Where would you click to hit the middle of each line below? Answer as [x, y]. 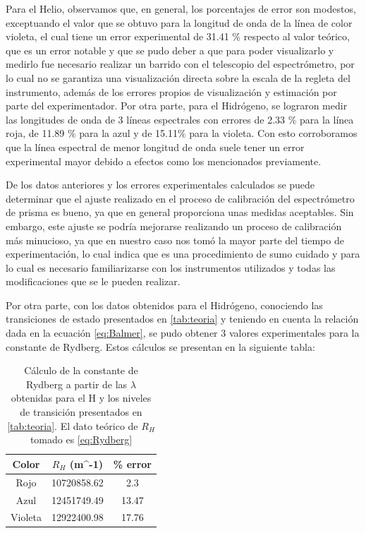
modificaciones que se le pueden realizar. [93, 281]
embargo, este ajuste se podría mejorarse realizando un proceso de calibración [174, 226]
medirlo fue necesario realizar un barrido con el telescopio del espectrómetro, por [180, 64]
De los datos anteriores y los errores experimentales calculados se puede [160, 185]
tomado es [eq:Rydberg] [81, 439]
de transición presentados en [81, 412]
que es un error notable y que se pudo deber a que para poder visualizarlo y [170, 50]
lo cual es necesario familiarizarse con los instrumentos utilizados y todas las [171, 267]
